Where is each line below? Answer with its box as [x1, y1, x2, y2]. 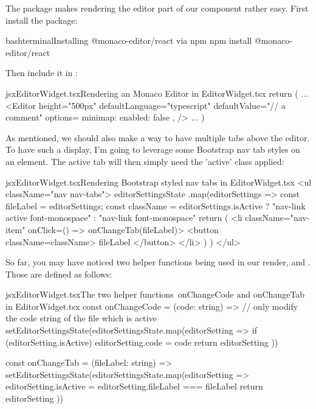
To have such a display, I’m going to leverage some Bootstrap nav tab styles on [5, 143, 300, 156]
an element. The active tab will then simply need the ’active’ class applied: [5, 155, 284, 167]
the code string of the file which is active [5, 312, 157, 324]
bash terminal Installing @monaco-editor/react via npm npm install [5, 34, 252, 47]
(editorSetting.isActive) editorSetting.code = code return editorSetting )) [5, 335, 278, 348]
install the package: [5, 13, 78, 26]
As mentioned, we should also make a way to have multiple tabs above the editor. [5, 131, 310, 144]
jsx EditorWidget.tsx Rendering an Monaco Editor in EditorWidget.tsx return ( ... [5, 86, 308, 99]
